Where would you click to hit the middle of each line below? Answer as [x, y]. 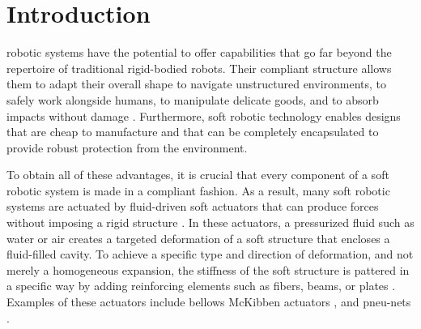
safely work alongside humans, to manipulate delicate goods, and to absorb [193, 99]
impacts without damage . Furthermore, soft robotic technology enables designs [204, 115]
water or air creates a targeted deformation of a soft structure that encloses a [198, 238]
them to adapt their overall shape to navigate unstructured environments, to [197, 84]
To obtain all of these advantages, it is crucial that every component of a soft [198, 175]
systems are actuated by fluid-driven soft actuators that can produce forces [193, 206]
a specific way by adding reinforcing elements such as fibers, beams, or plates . [201, 286]
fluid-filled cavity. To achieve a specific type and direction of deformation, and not [210, 254]
